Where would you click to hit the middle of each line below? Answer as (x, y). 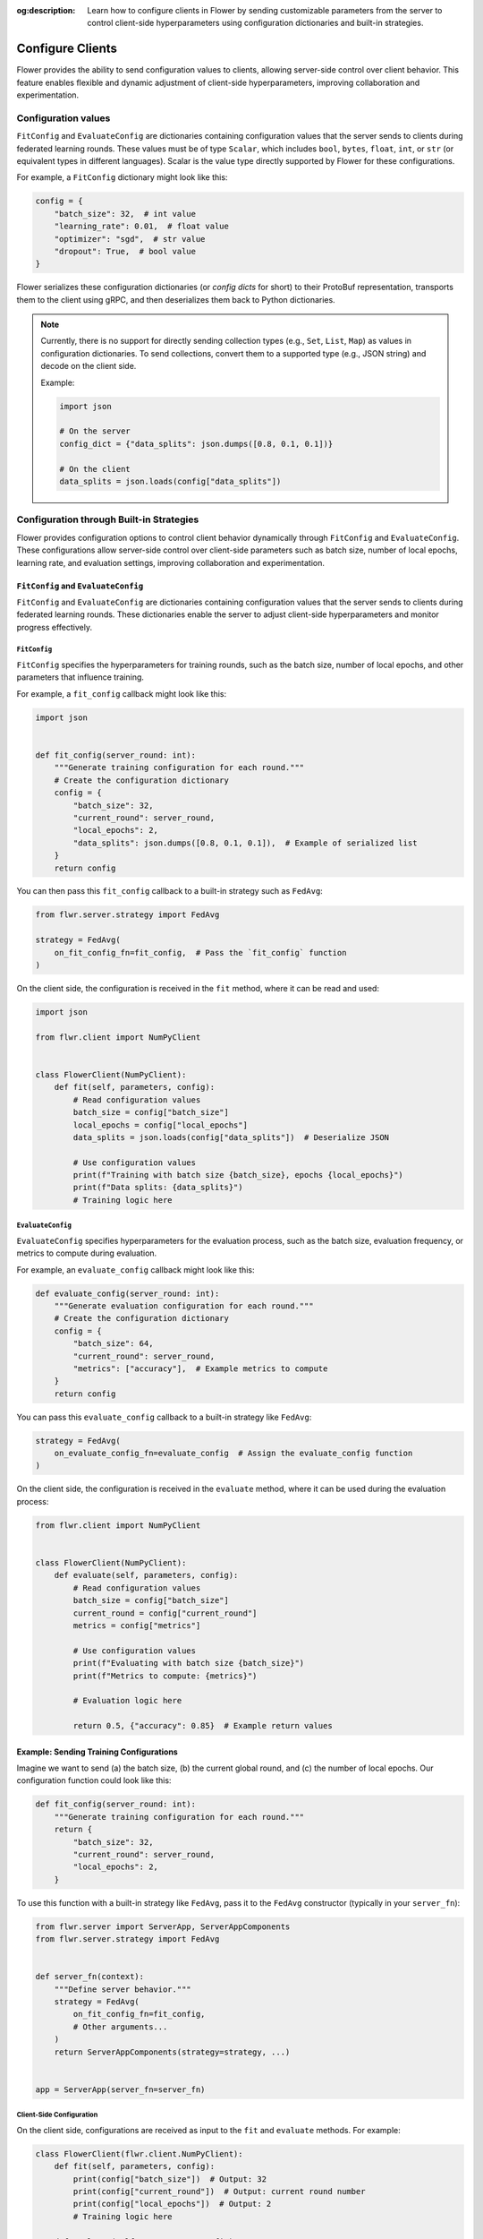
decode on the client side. (89, 366)
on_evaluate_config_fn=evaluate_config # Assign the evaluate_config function (233, 1454)
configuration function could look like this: (94, 1780)
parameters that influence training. (80, 677)
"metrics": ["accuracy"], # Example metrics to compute (200, 1368)
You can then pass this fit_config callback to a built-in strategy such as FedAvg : (170, 891)
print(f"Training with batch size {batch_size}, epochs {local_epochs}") (238, 1175)
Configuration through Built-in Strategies (108, 519)
